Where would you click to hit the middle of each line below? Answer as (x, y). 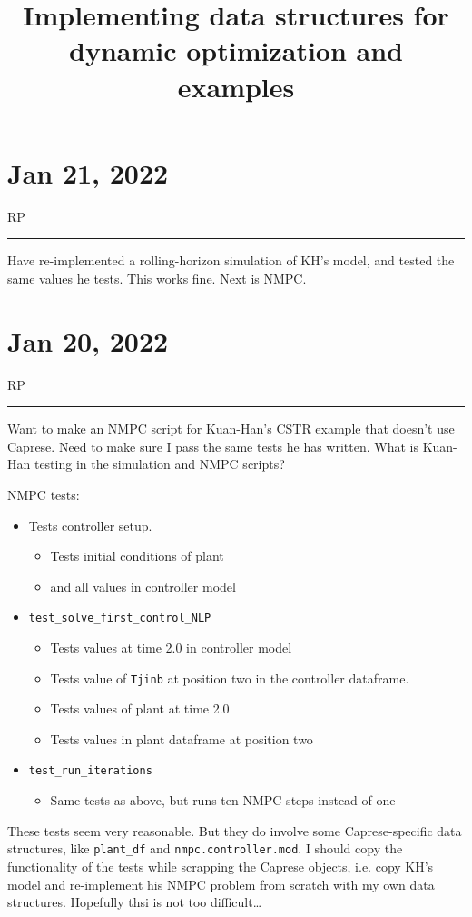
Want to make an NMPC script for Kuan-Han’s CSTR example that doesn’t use (231, 429)
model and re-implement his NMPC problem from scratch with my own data (221, 884)
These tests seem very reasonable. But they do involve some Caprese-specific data (235, 830)
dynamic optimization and (236, 50)
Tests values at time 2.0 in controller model (171, 647)
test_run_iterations (90, 771)
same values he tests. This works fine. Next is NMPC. (157, 278)
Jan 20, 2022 (88, 340)
